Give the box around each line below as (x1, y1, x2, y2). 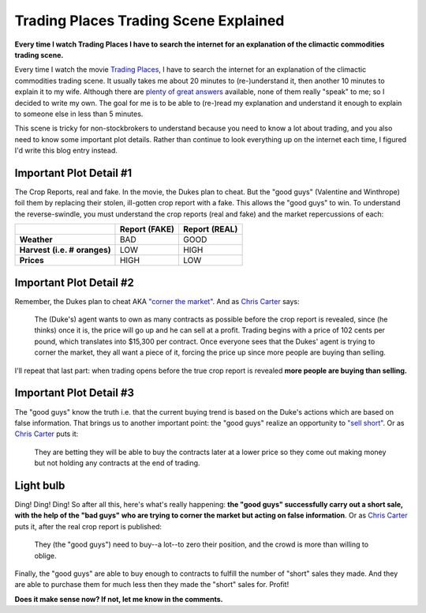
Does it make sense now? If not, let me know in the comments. (14, 594, 223, 604)
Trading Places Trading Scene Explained (14, 12, 285, 29)
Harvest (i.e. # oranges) (19, 245, 111, 256)
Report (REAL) (182, 224, 238, 235)
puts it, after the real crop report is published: (14, 521, 162, 531)
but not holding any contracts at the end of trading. (34, 458, 200, 468)
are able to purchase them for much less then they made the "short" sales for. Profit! (14, 580, 290, 589)
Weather (19, 234, 53, 245)
